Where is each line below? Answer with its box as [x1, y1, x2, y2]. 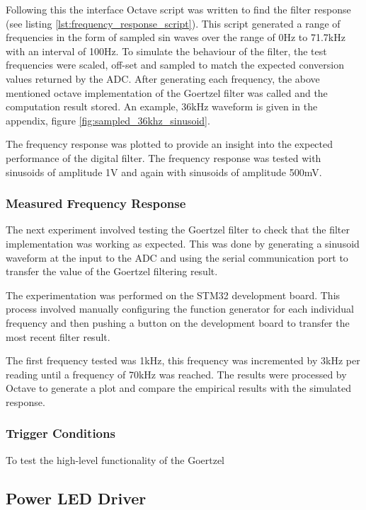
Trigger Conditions [6, 424, 115, 442]
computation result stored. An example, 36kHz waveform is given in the [6, 99, 318, 114]
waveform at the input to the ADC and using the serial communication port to [6, 250, 348, 265]
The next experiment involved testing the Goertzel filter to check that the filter [6, 222, 350, 237]
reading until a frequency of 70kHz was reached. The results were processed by [6, 366, 347, 381]
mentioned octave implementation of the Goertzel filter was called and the [6, 85, 328, 100]
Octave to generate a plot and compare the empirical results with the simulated [6, 381, 352, 395]
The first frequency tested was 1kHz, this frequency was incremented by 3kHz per [6, 353, 360, 368]
